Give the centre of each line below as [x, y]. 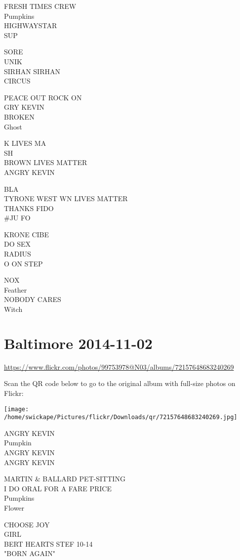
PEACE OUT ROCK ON [43, 97]
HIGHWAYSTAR [31, 25]
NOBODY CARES [33, 299]
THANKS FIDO [29, 208]
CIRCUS [17, 81]
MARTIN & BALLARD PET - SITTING [65, 479]
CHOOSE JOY [27, 524]
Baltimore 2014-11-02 [78, 343]
